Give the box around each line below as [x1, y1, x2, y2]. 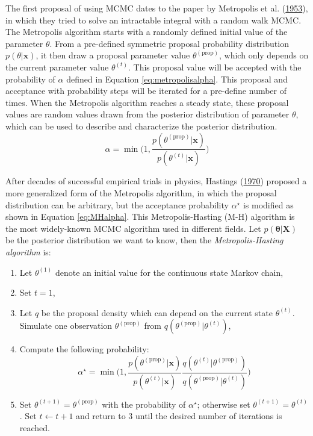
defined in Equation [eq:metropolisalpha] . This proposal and [66, 72, 288, 85]
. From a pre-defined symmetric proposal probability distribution [49, 37, 289, 49]
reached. [19, 422, 51, 434]
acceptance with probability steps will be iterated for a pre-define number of [5, 84, 287, 97]
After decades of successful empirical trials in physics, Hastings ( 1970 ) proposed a [5, 175, 307, 187]
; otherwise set [197, 397, 250, 410]
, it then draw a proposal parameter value [36, 49, 190, 61]
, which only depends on [219, 49, 309, 61]
